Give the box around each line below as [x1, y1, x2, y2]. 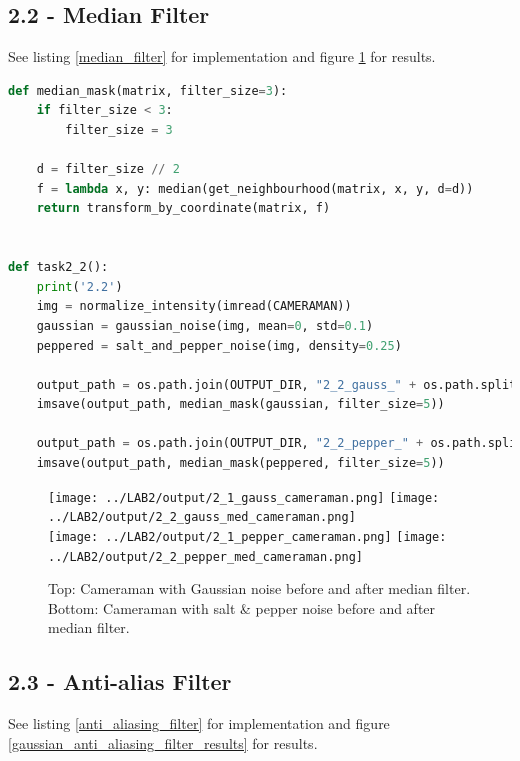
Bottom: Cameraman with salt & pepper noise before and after [48, 597, 436, 618]
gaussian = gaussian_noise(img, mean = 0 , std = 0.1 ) [36, 318, 374, 333]
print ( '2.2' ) [36, 279, 123, 294]
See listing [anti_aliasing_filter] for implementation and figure [8, 713, 390, 734]
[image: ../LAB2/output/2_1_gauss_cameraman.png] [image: [48, 490, 440, 505]
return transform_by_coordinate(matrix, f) [36, 201, 331, 216]
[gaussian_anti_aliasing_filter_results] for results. [8, 732, 318, 753]
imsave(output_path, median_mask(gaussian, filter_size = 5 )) [36, 397, 445, 412]
